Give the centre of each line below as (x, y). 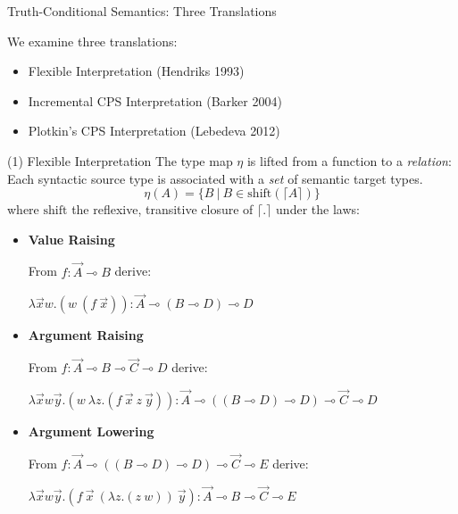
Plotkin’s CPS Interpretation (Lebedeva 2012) (154, 131)
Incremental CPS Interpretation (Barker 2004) (155, 100)
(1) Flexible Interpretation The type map (120, 160)
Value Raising (71, 239)
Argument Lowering (91, 431)
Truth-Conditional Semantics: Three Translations (142, 11)
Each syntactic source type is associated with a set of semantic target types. (215, 178)
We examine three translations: (92, 41)
